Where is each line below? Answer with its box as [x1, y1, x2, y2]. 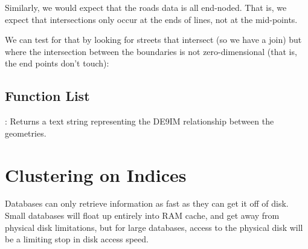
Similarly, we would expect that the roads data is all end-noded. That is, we [5, 1, 287, 13]
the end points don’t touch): [5, 57, 109, 70]
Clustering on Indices [5, 162, 187, 187]
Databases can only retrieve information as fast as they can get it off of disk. [5, 197, 289, 210]
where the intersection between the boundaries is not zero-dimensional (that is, [5, 45, 297, 57]
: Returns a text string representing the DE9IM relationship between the [5, 115, 274, 128]
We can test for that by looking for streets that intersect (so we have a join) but [5, 33, 302, 46]
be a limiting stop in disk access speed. [5, 233, 149, 245]
